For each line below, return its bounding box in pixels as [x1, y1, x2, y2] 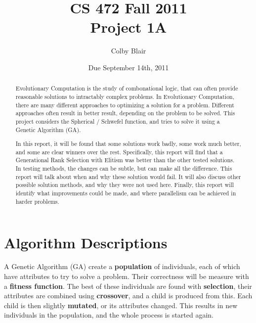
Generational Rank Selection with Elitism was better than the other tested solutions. [15, 156, 235, 164]
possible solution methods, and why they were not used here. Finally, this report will [15, 181, 234, 189]
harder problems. [15, 197, 59, 205]
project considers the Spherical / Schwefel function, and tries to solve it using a [15, 117, 220, 125]
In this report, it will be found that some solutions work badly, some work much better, [15, 139, 241, 148]
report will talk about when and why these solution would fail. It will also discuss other [15, 172, 241, 181]
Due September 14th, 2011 [88, 62, 169, 72]
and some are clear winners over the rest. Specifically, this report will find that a [15, 147, 223, 156]
